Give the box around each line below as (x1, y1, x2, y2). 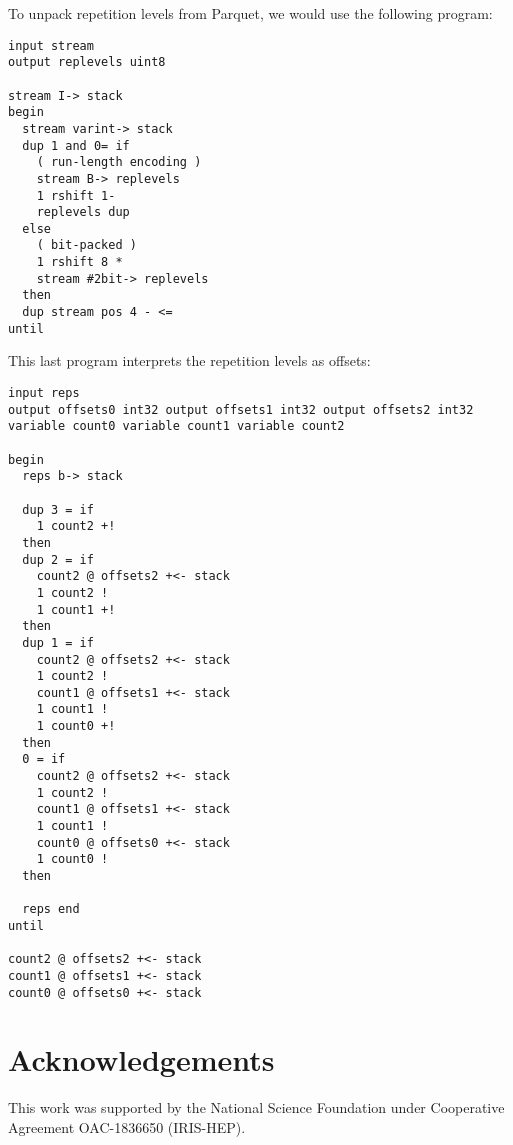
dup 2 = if (22, 552, 94, 567)
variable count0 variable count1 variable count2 (8, 419, 345, 434)
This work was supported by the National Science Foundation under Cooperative (8, 1097, 505, 1118)
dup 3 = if (22, 502, 94, 517)
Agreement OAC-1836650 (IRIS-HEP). (8, 1117, 246, 1137)
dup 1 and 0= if (22, 138, 130, 153)
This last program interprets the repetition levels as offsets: (8, 350, 371, 371)
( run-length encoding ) (36, 155, 202, 170)
